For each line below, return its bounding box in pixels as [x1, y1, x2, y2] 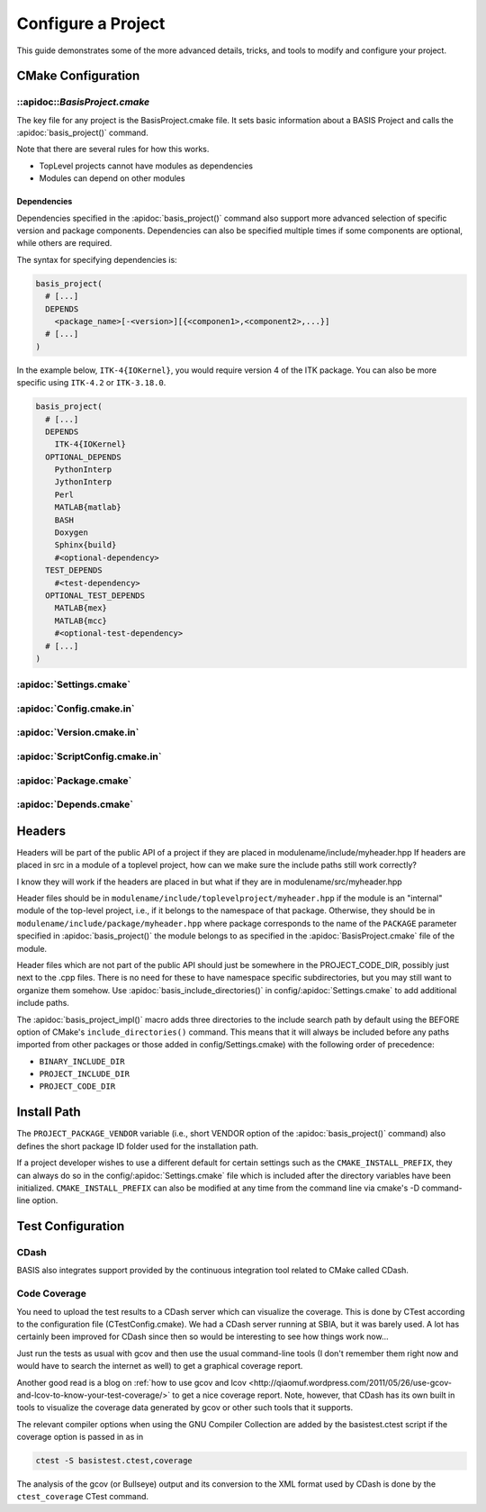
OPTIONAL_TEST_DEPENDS [45, 590, 146, 601]
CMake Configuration [16, 68, 140, 84]
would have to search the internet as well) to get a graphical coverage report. [16, 1361, 303, 1372]
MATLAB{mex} [54, 603, 108, 613]
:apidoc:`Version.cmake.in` [16, 726, 139, 738]
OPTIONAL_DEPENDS [45, 451, 121, 462]
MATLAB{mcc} [54, 615, 108, 626]
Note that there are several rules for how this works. [16, 144, 210, 155]
